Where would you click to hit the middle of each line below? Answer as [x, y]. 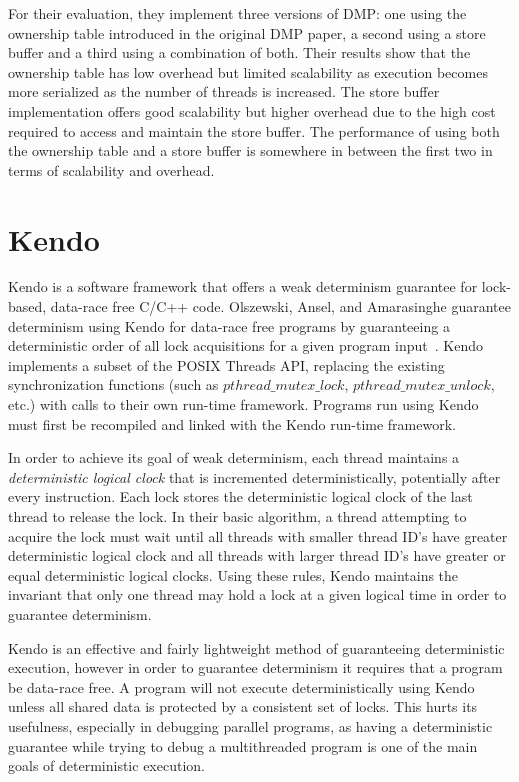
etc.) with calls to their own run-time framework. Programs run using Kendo [243, 404]
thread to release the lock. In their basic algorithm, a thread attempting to [237, 516]
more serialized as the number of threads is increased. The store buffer [224, 91]
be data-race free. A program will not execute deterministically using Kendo [241, 686]
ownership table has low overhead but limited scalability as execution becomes [248, 71]
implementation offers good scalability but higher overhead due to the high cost [252, 110]
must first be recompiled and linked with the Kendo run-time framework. [232, 423]
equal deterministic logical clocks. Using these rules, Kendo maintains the [233, 574]
